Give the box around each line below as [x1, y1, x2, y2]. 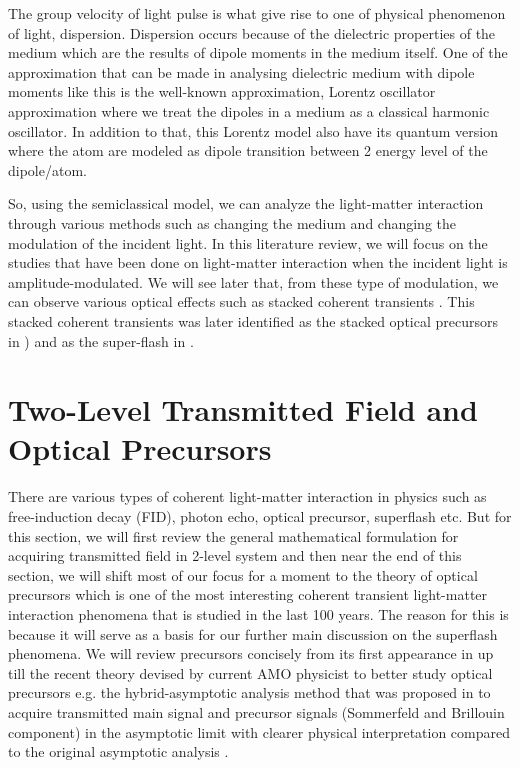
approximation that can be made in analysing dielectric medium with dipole [8, 61, 475, 82]
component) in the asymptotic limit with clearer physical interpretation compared [8, 721, 511, 742]
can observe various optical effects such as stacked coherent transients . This [8, 291, 475, 312]
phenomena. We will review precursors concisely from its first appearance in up [8, 643, 494, 664]
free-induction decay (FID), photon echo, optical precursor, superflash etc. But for [8, 506, 512, 526]
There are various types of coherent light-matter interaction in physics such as [8, 486, 487, 507]
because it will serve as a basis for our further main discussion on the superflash [8, 623, 498, 644]
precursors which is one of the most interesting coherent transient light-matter [8, 584, 488, 605]
